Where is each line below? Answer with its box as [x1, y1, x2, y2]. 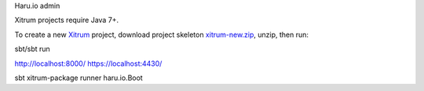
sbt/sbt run [14, 44, 50, 54]
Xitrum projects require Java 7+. [14, 16, 119, 25]
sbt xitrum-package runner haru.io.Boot [14, 73, 143, 82]
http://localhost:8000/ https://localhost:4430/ [14, 59, 163, 68]
